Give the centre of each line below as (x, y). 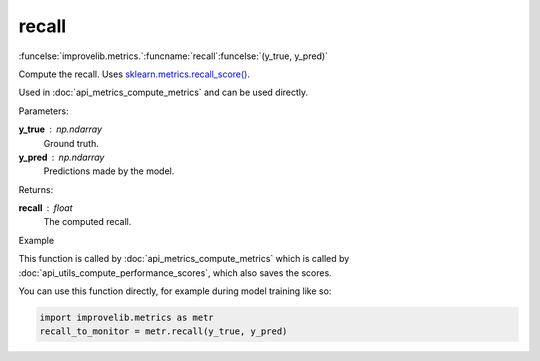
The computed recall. (87, 222)
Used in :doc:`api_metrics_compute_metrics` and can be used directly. (163, 92)
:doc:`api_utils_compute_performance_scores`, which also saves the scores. (175, 272)
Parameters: (43, 111)
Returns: (36, 189)
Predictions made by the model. (109, 171)
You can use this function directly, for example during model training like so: (175, 291)
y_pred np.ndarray (61, 157)
